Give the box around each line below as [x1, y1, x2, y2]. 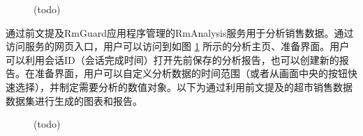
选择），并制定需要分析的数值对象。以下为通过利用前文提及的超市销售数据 [15, 79, 353, 94]
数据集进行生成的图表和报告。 [6, 93, 142, 108]
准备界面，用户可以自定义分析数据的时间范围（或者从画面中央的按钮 [34, 66, 348, 80]
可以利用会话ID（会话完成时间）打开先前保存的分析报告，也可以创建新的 [6, 52, 339, 67]
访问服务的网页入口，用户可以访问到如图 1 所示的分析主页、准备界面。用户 [6, 39, 350, 53]
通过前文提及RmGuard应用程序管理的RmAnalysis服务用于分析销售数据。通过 [6, 25, 354, 40]
